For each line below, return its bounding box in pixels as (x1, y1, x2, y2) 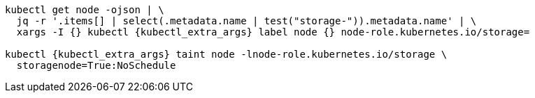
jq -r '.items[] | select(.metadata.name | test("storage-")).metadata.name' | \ (16, 15, 477, 26)
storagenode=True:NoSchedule (16, 60, 176, 71)
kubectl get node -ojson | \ (5, 4, 164, 15)
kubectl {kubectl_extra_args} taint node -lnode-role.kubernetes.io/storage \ (5, 49, 448, 60)
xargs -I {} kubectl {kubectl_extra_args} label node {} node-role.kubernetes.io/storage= (16, 26, 530, 38)
